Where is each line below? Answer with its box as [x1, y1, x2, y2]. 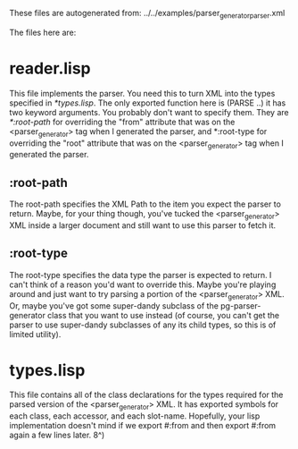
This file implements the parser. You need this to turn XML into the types [9, 88, 276, 98]
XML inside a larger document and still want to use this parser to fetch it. [9, 219, 277, 231]
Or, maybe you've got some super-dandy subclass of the [9, 300, 219, 311]
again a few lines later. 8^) [9, 429, 105, 441]
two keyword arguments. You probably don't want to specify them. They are [9, 106, 289, 117]
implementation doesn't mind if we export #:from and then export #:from [9, 420, 277, 431]
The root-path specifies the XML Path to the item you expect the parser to [9, 199, 281, 209]
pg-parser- [219, 300, 261, 311]
